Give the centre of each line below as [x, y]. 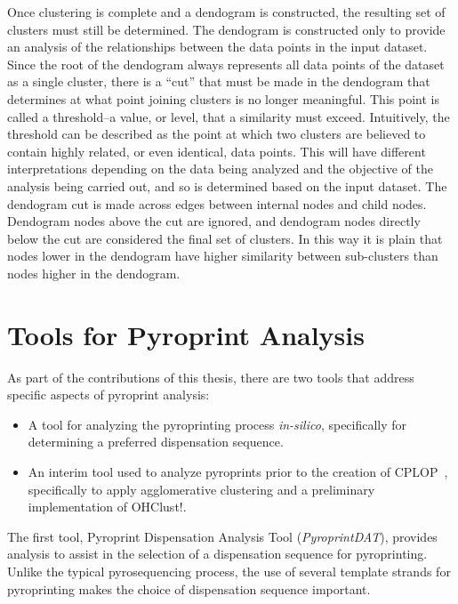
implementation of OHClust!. [107, 507]
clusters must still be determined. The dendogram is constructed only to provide [226, 29]
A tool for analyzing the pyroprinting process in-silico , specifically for [217, 424]
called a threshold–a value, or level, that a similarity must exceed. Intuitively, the [229, 116]
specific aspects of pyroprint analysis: [108, 395]
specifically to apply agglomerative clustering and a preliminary [201, 489]
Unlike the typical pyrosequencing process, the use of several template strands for [229, 571]
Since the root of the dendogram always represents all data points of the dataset [226, 64]
